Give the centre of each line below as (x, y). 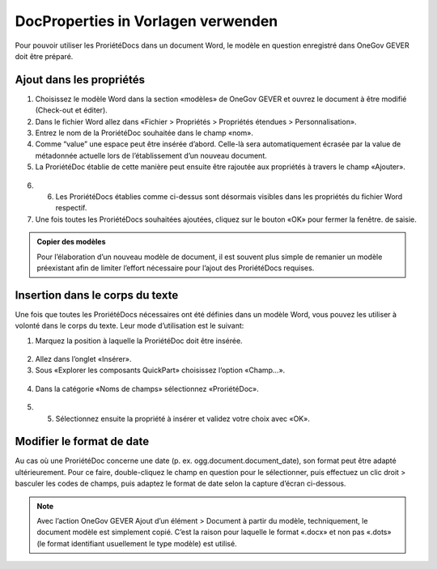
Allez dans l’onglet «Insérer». (83, 359)
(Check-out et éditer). (72, 110)
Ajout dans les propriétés (80, 80)
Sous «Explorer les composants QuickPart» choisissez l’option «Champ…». (160, 370)
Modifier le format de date (82, 442)
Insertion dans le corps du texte (97, 295)
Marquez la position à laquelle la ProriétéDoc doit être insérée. (139, 341)
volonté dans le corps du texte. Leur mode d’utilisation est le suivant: (129, 326)
